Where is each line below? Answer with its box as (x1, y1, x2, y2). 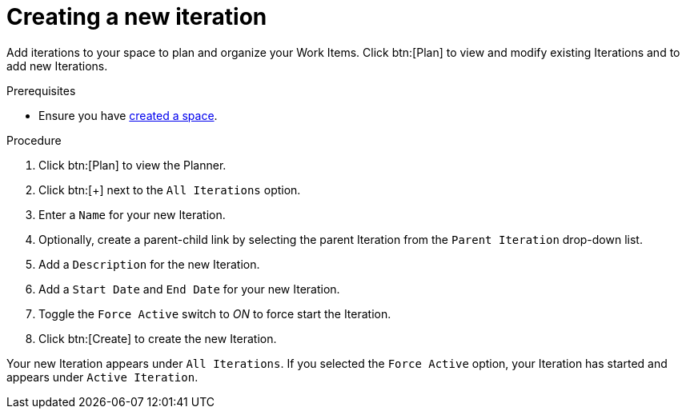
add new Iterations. (6, 58, 108, 73)
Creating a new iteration (6, 3, 267, 30)
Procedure (6, 133, 62, 147)
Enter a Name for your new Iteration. (38, 207, 226, 221)
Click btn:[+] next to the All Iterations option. (38, 182, 301, 197)
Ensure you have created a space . (38, 108, 218, 122)
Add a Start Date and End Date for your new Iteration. (38, 281, 340, 296)
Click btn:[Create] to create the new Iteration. (38, 331, 277, 345)
